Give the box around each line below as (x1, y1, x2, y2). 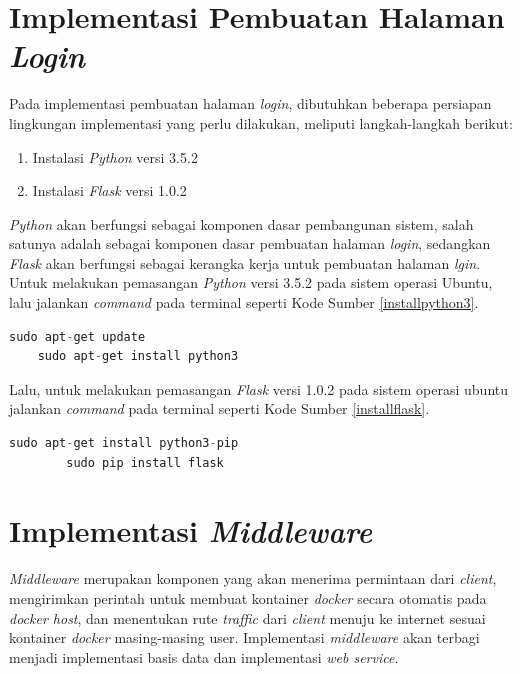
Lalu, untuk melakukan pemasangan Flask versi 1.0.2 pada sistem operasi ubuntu (9, 378, 509, 399)
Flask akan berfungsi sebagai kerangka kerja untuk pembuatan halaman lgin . (9, 252, 481, 273)
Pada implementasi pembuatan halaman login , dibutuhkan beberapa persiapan (9, 93, 492, 114)
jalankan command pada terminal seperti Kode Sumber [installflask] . (9, 398, 430, 419)
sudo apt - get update (9, 329, 146, 344)
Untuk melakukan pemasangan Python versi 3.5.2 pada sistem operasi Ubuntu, (9, 272, 493, 293)
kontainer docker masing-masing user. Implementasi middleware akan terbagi (9, 627, 480, 648)
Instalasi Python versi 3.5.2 (32, 146, 198, 167)
